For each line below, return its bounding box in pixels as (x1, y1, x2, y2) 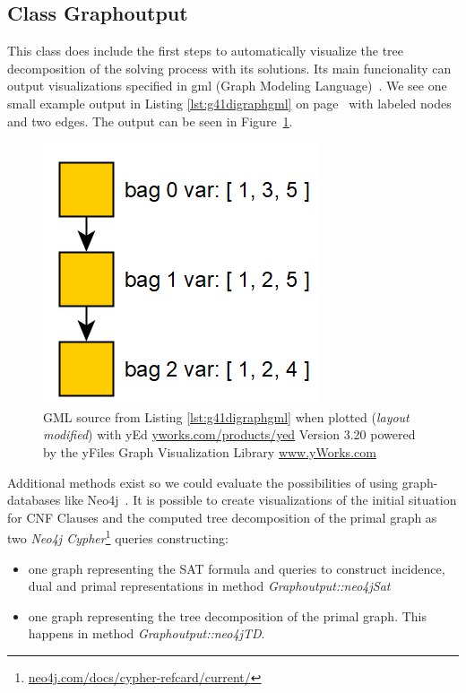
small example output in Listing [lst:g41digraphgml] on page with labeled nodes (7, 93, 452, 112)
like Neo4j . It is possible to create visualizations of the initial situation (64, 490, 457, 509)
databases (7, 490, 61, 509)
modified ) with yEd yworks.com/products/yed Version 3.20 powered (43, 425, 416, 444)
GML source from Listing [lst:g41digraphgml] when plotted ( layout (43, 407, 410, 426)
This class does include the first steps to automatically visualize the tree (7, 41, 404, 60)
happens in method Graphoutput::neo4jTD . (28, 624, 265, 643)
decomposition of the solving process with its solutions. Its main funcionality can (7, 58, 452, 77)
